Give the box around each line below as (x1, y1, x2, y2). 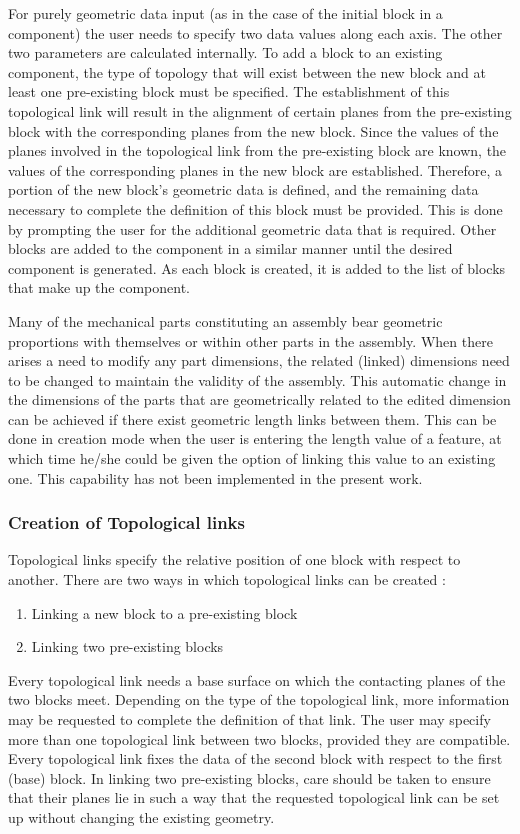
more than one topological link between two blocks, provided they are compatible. (8, 728, 511, 749)
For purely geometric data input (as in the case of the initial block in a (8, 3, 443, 23)
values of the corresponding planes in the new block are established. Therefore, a (8, 159, 503, 180)
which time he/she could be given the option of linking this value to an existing (8, 448, 496, 469)
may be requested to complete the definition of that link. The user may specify (8, 709, 491, 730)
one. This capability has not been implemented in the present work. (8, 467, 423, 488)
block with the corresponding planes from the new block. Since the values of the (8, 120, 499, 141)
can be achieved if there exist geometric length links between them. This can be (8, 408, 497, 429)
